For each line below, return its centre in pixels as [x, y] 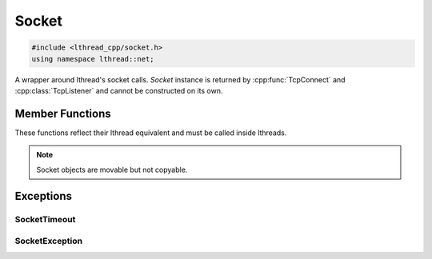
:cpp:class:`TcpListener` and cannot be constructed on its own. [119, 90]
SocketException [49, 241]
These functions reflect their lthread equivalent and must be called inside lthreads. [151, 133]
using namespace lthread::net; [93, 59]
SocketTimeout [45, 220]
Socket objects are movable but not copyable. [112, 169]
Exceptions [43, 196]
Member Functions [63, 113]
